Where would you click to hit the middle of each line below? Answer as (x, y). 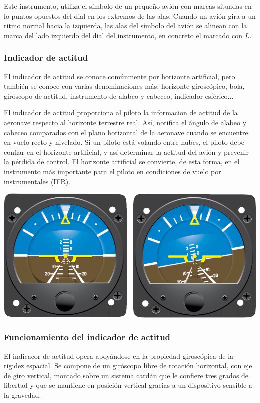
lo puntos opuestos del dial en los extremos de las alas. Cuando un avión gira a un (130, 16)
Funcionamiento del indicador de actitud (87, 337)
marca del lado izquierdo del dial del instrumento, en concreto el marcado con (123, 35)
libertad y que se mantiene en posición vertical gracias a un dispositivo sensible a (128, 385)
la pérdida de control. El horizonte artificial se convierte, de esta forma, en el (122, 162)
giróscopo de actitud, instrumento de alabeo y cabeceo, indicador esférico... (119, 96)
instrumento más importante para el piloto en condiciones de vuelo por (113, 171)
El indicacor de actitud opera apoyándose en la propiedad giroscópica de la (119, 355)
